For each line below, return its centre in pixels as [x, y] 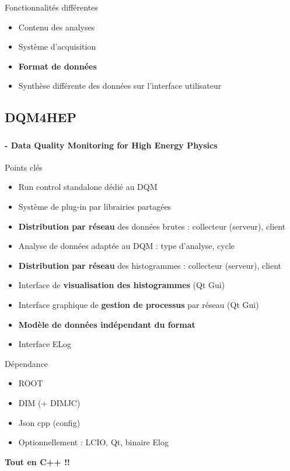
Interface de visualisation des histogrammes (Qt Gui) [122, 285]
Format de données [57, 66]
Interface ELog [45, 344]
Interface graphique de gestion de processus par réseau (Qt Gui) [139, 305]
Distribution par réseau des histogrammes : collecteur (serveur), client [150, 265]
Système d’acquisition [57, 46]
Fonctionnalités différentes [51, 7]
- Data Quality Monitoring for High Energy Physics [111, 145]
